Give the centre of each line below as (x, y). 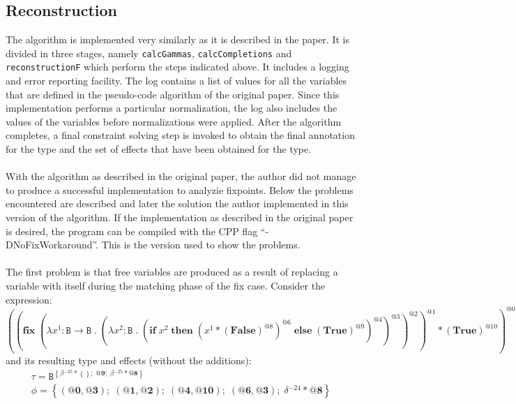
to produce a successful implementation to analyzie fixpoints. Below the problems (180, 189)
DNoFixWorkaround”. (52, 245)
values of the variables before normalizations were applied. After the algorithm (174, 121)
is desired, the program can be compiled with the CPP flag (132, 231)
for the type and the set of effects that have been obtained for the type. (159, 149)
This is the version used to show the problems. (201, 245)
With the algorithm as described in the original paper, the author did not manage (181, 176)
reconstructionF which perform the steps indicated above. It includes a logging (177, 67)
